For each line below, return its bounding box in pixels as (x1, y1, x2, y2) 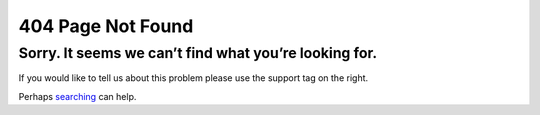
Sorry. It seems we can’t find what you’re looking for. (18, 44, 378, 62)
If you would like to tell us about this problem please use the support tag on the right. (18, 72, 369, 84)
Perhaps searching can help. (18, 90, 137, 102)
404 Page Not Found (18, 15, 194, 37)
